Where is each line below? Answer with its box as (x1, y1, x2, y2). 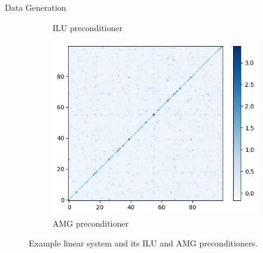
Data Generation (5, 1, 66, 13)
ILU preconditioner (53, 21, 123, 33)
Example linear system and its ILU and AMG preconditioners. (29, 237, 258, 249)
